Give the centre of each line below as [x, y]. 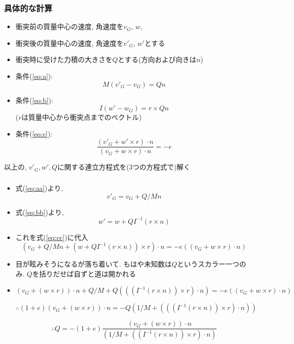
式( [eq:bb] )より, [40, 212]
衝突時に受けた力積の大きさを [64, 59]
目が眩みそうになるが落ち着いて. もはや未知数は [93, 264]
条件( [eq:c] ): [34, 133]
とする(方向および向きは [157, 59]
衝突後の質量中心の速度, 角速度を [70, 43]
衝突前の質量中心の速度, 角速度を [70, 26]
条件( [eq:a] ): [34, 76]
